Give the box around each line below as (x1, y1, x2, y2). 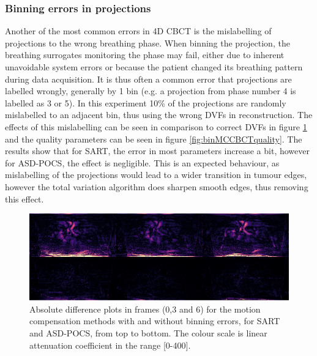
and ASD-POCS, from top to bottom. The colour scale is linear (29, 326, 267, 339)
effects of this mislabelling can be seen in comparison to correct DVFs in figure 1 (5, 120, 307, 133)
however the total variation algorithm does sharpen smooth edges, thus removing (5, 180, 308, 193)
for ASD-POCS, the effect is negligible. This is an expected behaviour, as (5, 156, 280, 169)
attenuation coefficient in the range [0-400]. (29, 338, 191, 351)
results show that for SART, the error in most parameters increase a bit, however (5, 144, 310, 157)
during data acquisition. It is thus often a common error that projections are (5, 72, 292, 85)
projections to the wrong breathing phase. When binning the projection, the (5, 36, 290, 49)
